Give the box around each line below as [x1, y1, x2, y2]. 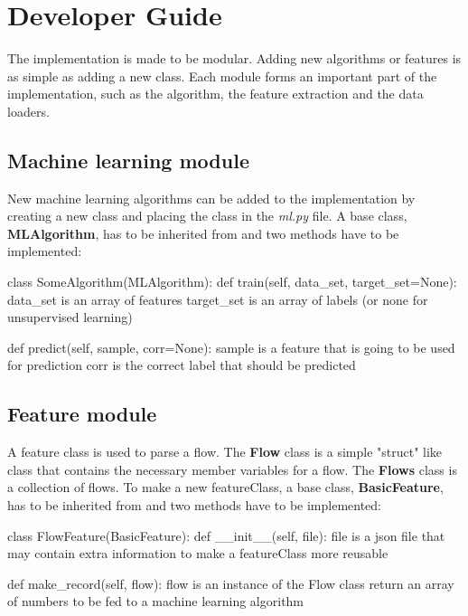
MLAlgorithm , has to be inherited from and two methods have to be [7, 223, 399, 242]
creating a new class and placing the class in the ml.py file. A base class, [7, 206, 407, 225]
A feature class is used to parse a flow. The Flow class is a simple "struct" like [7, 442, 443, 461]
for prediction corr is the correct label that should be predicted [7, 355, 356, 374]
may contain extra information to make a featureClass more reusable [7, 544, 388, 563]
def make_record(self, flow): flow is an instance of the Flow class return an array [7, 573, 454, 592]
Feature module [7, 400, 157, 428]
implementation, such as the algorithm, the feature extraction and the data [7, 84, 424, 103]
